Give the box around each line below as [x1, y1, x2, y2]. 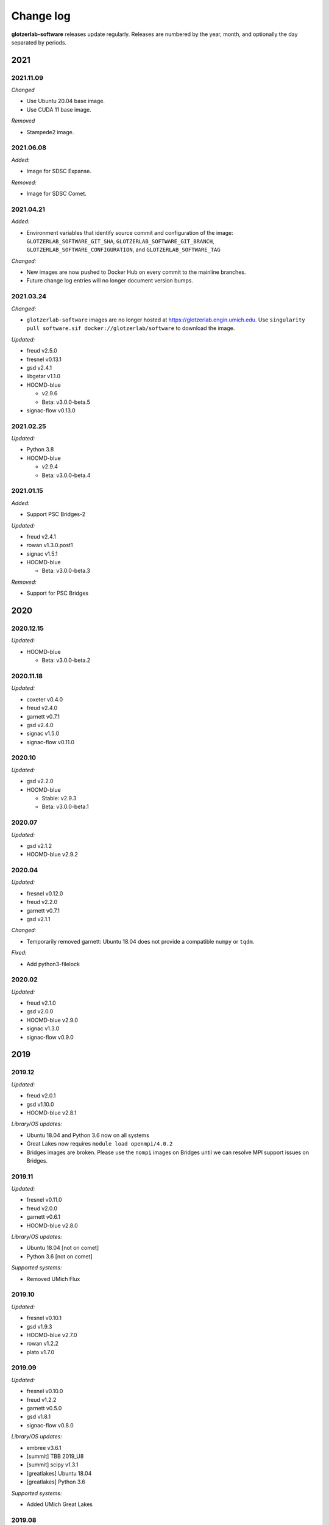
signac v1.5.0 [26, 730, 60, 737]
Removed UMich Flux [26, 1275, 80, 1282]
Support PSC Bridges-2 [26, 511, 86, 518]
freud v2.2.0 [26, 899, 58, 906]
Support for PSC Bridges [26, 589, 88, 597]
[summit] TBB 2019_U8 [26, 1452, 84, 1460]
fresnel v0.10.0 [26, 1388, 63, 1395]
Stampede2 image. [26, 128, 74, 135]
